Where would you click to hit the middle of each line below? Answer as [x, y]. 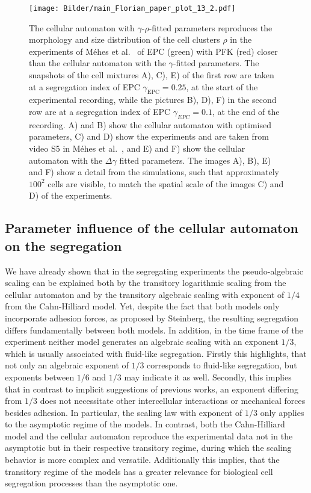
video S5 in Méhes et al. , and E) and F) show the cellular [137, 148]
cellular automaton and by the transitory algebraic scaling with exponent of [145, 294]
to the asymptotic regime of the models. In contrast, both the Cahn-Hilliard [145, 424]
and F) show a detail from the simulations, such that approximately [154, 172]
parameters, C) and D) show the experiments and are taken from [149, 136]
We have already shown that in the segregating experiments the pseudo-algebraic [154, 271]
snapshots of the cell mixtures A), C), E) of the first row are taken [152, 75]
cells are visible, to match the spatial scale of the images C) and [166, 183]
